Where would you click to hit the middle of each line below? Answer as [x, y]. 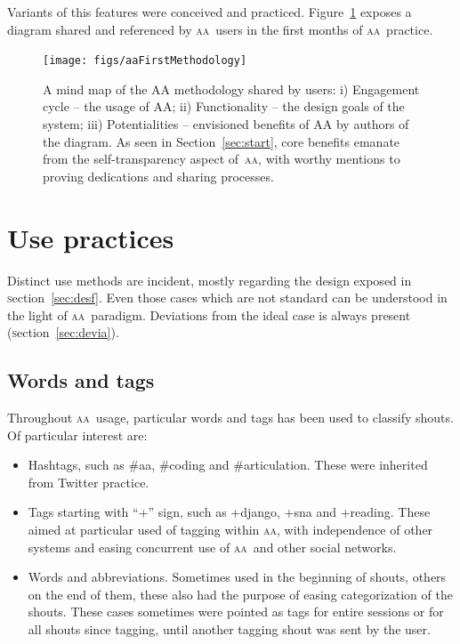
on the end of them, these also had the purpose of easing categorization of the [240, 594]
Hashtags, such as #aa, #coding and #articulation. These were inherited [228, 465]
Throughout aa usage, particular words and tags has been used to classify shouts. [230, 418]
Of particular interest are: [77, 435]
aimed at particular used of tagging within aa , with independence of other [230, 530]
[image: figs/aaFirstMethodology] [145, 61]
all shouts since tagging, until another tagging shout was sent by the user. [229, 629]
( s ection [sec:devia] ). [63, 332]
